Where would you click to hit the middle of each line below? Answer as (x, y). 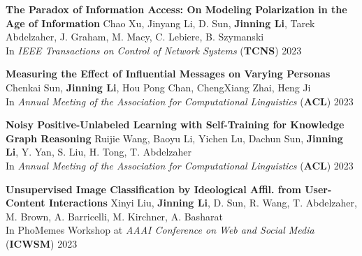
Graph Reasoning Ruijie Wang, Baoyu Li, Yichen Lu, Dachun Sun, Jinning (174, 138)
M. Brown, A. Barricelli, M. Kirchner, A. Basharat (114, 216)
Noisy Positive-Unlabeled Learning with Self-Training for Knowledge (175, 125)
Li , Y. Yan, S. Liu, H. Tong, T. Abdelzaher (99, 152)
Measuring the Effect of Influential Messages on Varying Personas (168, 74)
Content (26, 203)
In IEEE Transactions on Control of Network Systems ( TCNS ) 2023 (154, 50)
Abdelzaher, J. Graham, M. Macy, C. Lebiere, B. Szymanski (135, 37)
